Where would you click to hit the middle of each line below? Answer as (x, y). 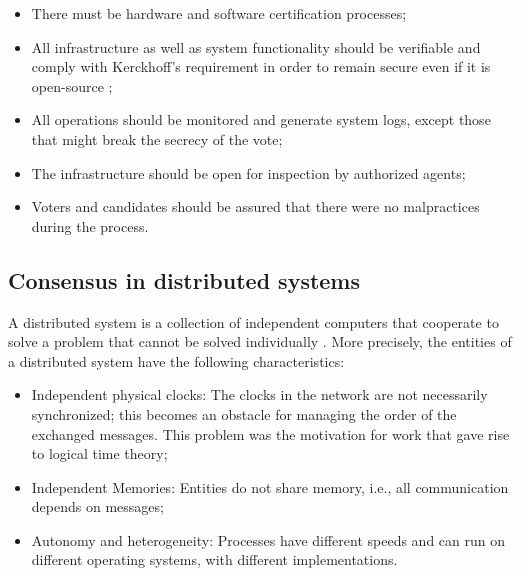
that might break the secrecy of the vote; (157, 138)
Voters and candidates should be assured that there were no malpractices (255, 206)
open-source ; (72, 85)
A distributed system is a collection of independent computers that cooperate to (253, 321)
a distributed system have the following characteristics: (176, 360)
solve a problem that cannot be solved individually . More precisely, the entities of (260, 341)
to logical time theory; (99, 453)
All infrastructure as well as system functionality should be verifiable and (256, 46)
